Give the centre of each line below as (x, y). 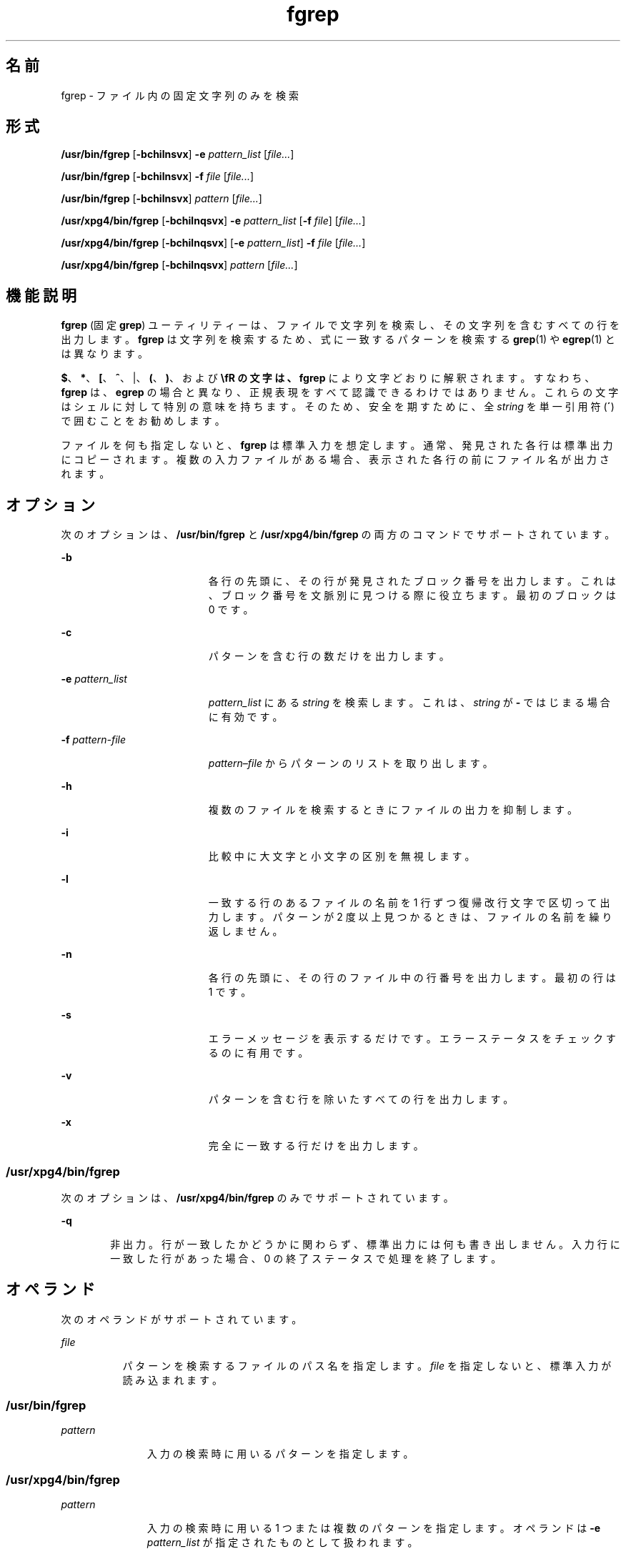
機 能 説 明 (41, 295)
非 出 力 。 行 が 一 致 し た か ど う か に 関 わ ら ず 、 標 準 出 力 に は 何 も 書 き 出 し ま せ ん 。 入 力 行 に (365, 1244)
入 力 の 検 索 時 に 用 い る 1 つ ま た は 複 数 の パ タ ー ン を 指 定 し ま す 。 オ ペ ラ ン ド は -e (374, 1528)
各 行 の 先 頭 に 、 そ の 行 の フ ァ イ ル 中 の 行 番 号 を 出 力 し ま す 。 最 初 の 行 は (412, 978)
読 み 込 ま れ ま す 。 (172, 1380)
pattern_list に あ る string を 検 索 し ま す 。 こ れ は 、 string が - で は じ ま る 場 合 (409, 703)
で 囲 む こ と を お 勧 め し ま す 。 (143, 421)
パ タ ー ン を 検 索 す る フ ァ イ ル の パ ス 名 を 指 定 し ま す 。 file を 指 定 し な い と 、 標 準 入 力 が (367, 1365)
